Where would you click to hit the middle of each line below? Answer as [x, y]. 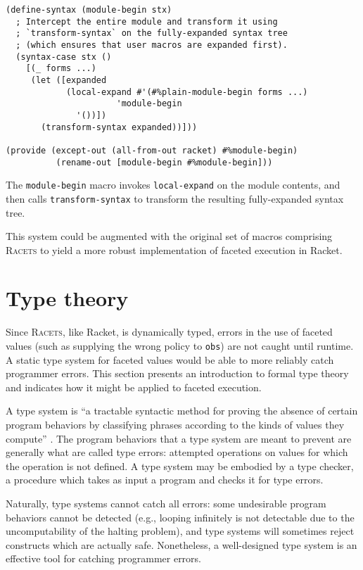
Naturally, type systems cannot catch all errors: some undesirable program [166, 503]
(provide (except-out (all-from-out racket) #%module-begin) [152, 150]
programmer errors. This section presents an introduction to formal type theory [177, 373]
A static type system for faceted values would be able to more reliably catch [170, 359]
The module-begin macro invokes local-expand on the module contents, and [173, 185]
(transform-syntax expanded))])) [119, 127]
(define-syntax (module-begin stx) [89, 10]
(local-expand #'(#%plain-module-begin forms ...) [187, 92]
